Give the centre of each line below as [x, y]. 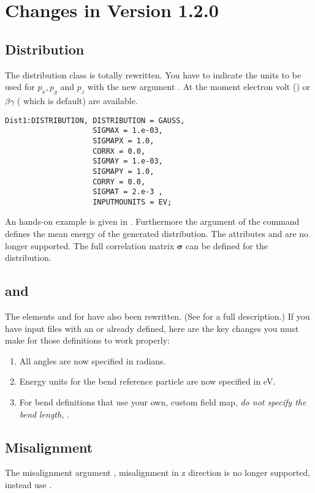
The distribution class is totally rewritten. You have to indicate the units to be [153, 74]
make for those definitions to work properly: [88, 340]
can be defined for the [227, 245]
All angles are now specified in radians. [93, 360]
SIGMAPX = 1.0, [123, 141]
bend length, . [44, 414]
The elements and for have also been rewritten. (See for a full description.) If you [157, 316]
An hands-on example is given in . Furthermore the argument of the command [152, 221]
